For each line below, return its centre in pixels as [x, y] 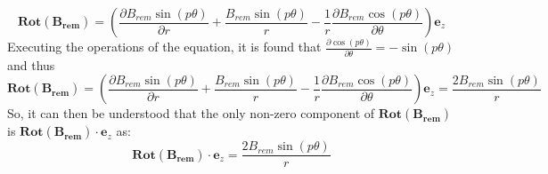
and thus [31, 64]
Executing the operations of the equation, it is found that [164, 47]
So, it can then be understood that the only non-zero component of [191, 113]
